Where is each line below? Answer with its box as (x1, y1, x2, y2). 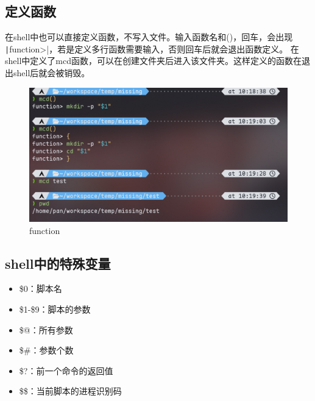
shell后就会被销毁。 (13, 66, 90, 79)
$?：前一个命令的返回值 (19, 364, 113, 377)
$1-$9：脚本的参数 (19, 302, 91, 315)
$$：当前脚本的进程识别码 (19, 385, 122, 397)
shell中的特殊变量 (5, 254, 111, 272)
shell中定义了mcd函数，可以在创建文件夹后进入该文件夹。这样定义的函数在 (5, 54, 302, 67)
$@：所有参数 (19, 323, 73, 336)
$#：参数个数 (19, 344, 74, 357)
